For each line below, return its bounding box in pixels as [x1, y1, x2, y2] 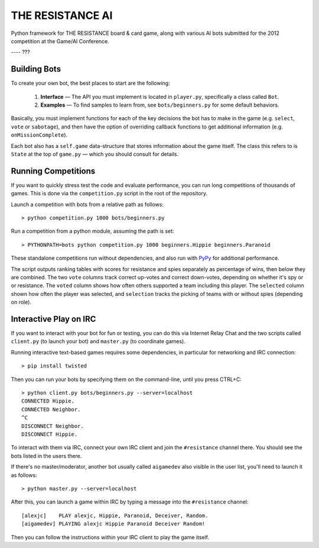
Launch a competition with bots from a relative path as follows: [11, 201, 164, 208]
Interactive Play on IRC [11, 314, 96, 324]
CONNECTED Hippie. [21, 398, 75, 405]
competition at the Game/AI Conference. [11, 37, 109, 44]
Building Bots [11, 64, 61, 74]
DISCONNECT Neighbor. [21, 423, 84, 429]
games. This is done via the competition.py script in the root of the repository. [11, 190, 208, 197]
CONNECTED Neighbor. [21, 406, 81, 412]
